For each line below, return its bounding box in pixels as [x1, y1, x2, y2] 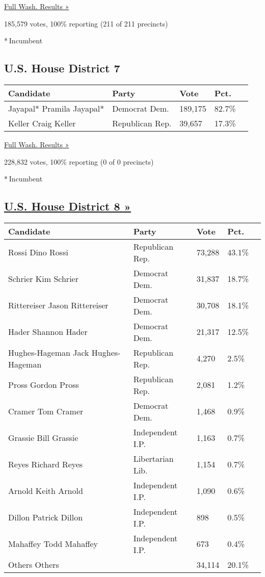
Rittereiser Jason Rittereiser [8, 299, 109, 311]
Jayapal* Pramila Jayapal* [8, 102, 104, 114]
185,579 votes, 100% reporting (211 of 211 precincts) [4, 18, 168, 29]
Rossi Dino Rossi [8, 246, 68, 258]
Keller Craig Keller [8, 117, 76, 129]
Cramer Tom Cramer [8, 405, 84, 417]
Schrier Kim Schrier [8, 273, 78, 285]
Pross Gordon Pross [8, 379, 79, 391]
